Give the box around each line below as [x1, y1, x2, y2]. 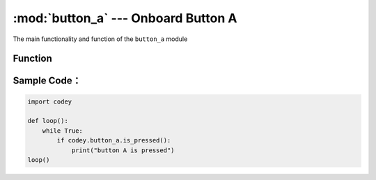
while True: [42, 126, 84, 135]
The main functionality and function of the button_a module [13, 35, 188, 43]
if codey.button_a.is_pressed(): [56, 136, 171, 145]
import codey [27, 97, 72, 106]
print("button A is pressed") [71, 146, 175, 154]
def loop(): [27, 117, 69, 125]
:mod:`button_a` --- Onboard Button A [13, 10, 237, 26]
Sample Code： [13, 75, 81, 87]
